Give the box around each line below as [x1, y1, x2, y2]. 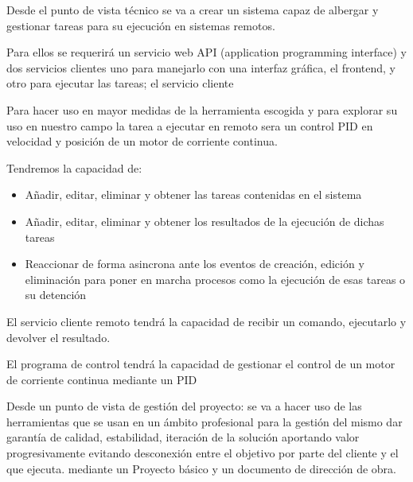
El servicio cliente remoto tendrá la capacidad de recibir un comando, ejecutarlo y [6, 313, 407, 329]
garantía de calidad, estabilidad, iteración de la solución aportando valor [6, 429, 360, 445]
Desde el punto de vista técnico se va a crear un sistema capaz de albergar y [6, 2, 379, 17]
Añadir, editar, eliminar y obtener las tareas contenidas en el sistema [25, 186, 362, 203]
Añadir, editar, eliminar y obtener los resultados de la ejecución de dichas [25, 212, 384, 229]
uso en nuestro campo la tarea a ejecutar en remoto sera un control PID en [6, 117, 373, 134]
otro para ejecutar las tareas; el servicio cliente [6, 75, 234, 91]
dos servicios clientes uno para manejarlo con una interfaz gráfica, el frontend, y [6, 59, 395, 76]
